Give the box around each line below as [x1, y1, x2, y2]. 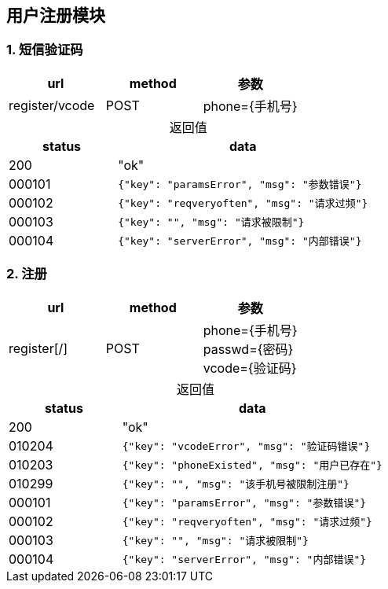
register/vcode [9, 97, 95, 113]
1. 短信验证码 [6, 42, 83, 58]
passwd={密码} [203, 341, 294, 357]
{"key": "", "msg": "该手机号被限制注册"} [122, 478, 350, 491]
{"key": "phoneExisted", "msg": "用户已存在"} [122, 459, 383, 472]
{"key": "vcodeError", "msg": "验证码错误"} [122, 440, 371, 453]
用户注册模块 [6, 6, 105, 25]
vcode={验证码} [203, 359, 297, 376]
